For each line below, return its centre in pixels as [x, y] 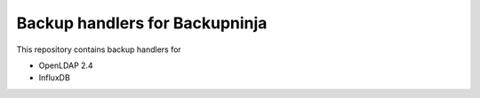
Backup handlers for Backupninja [142, 23]
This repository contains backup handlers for [99, 49]
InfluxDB [54, 78]
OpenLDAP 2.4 [66, 65]
